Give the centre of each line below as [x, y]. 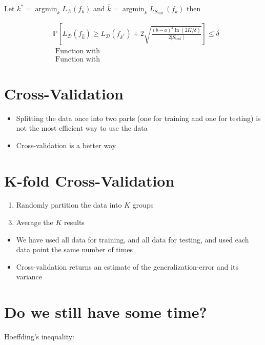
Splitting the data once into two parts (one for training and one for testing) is [138, 118]
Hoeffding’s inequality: [39, 337]
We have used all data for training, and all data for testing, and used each [132, 239]
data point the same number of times [75, 249]
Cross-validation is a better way [66, 145]
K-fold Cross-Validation [89, 180]
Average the [35, 222]
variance [29, 277]
